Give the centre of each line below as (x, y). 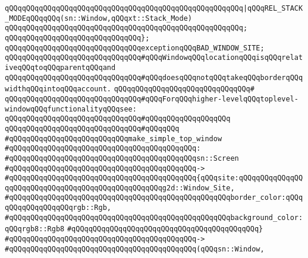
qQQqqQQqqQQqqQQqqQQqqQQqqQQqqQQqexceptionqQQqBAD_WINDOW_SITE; (135, 48)
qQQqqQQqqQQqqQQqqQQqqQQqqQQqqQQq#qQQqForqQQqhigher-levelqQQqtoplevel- (152, 99)
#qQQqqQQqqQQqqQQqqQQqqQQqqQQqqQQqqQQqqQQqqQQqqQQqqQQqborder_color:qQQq (154, 198)
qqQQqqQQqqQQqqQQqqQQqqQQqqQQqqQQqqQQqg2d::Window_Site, (120, 188)
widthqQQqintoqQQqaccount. (58, 89)
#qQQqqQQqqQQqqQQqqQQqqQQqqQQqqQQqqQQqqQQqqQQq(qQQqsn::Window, (135, 249)
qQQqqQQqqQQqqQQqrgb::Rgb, (58, 208)
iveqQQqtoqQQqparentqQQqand (60, 67)
